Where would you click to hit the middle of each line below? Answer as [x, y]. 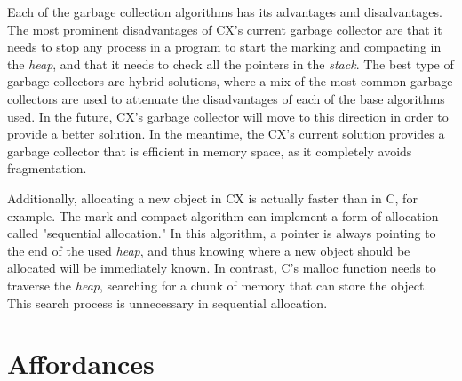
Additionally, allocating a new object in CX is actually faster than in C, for [212, 198]
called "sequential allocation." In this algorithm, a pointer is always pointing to [222, 233]
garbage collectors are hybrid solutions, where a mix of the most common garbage [230, 81]
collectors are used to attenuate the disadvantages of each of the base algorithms [226, 98]
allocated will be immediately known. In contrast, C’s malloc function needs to [222, 268]
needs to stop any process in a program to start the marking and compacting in [224, 47]
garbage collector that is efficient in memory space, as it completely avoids [210, 151]
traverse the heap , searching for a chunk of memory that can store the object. [218, 285]
